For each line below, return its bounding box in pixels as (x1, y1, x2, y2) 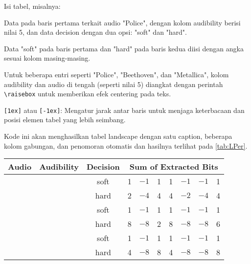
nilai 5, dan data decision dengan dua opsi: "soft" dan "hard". (4, 27, 187, 37)
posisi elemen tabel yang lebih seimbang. (4, 114, 126, 125)
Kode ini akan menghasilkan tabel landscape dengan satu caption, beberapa (4, 131, 232, 141)
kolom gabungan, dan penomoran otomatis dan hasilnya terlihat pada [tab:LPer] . (4, 140, 248, 151)
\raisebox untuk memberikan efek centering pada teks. (4, 88, 171, 99)
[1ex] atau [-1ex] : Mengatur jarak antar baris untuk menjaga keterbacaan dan (4, 105, 245, 115)
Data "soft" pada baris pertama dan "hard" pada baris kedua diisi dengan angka (4, 43, 244, 53)
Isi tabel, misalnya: (4, 1, 61, 11)
